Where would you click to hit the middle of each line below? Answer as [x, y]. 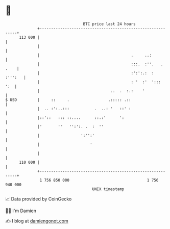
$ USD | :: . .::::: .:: [68, 100]
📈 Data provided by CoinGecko [39, 199]
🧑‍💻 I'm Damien [21, 211]
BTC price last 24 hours [110, 24]
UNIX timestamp [108, 189]
